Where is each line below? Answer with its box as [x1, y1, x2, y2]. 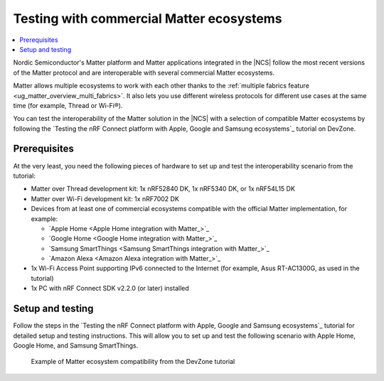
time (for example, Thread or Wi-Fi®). [13, 101, 123, 109]
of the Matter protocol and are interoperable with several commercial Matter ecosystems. [13, 68, 275, 77]
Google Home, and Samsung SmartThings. [13, 341, 139, 350]
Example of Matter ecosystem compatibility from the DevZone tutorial [31, 358, 235, 366]
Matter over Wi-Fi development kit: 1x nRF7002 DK [31, 194, 179, 203]
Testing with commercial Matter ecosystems [13, 11, 282, 26]
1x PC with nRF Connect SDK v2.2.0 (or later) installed [31, 284, 190, 293]
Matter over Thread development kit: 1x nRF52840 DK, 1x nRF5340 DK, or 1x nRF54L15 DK [31, 185, 295, 193]
